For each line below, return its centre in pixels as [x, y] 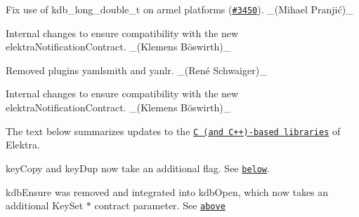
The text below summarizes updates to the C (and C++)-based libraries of [173, 131]
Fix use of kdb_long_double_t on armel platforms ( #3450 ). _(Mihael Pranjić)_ [179, 9]
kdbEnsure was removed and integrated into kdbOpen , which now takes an [167, 191]
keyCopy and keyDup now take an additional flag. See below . [138, 168]
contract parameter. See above [160, 205]
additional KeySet [45, 205]
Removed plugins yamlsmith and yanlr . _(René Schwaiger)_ [136, 70]
